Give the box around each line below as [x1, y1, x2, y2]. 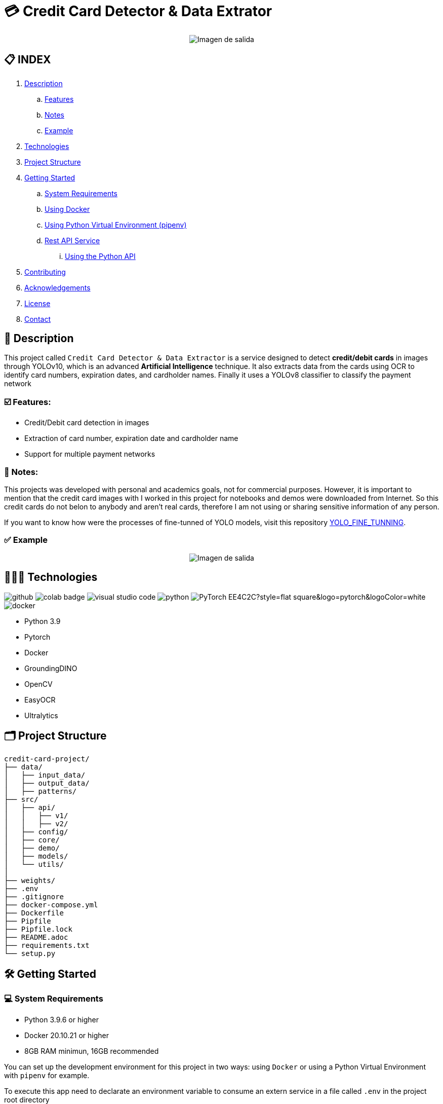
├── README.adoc [4, 933, 68, 942]
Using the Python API [65, 251, 136, 261]
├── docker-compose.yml [4, 901, 98, 909]
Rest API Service [45, 236, 100, 245]
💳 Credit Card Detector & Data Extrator [4, 3, 272, 20]
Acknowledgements [24, 283, 91, 292]
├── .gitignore [4, 893, 64, 901]
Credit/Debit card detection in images [24, 418, 149, 427]
